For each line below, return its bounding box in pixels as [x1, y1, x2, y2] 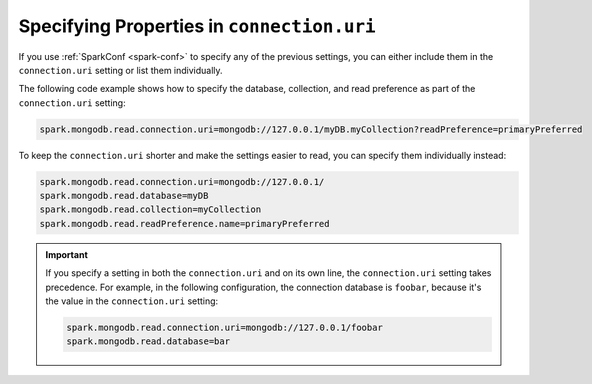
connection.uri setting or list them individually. [18, 64, 224, 76]
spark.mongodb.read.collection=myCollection [39, 204, 262, 215]
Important [45, 248, 89, 260]
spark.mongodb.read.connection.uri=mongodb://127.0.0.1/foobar [66, 321, 384, 333]
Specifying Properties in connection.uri [18, 15, 376, 37]
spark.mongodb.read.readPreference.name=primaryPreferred [39, 218, 330, 229]
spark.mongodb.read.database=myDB [39, 190, 209, 202]
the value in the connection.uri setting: [45, 295, 219, 307]
